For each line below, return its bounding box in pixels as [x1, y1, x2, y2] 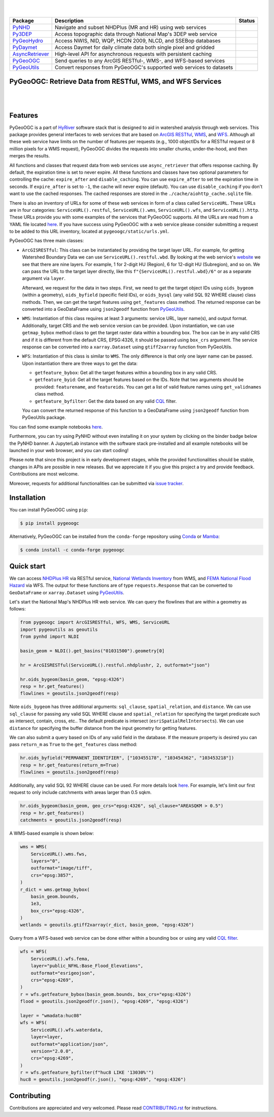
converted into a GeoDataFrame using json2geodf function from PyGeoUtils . [22, 306, 185, 312]
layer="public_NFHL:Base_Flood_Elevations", [30, 963, 144, 969]
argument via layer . [22, 275, 66, 281]
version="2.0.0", [30, 1048, 74, 1054]
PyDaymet [12, 44, 38, 51]
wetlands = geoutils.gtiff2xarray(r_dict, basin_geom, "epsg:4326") [20, 922, 194, 928]
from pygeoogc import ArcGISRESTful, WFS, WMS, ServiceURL [20, 620, 170, 625]
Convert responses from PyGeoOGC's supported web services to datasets [55, 63, 233, 71]
